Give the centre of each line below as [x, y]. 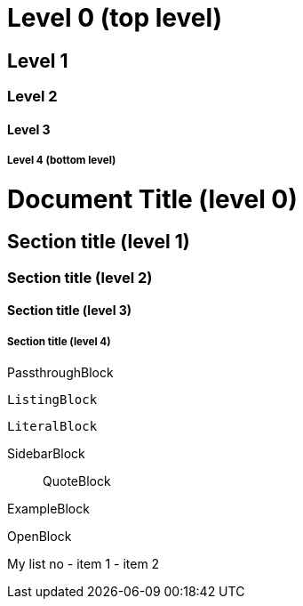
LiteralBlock [52, 427]
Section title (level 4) [59, 341]
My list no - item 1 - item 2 [84, 564]
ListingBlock [52, 400]
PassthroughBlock [60, 373]
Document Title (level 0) [152, 199]
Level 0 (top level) [115, 18]
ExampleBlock [48, 509]
